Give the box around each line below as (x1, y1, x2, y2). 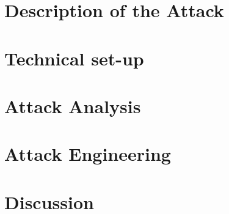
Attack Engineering (4, 141, 171, 166)
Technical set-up (4, 45, 144, 70)
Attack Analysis (4, 93, 141, 118)
